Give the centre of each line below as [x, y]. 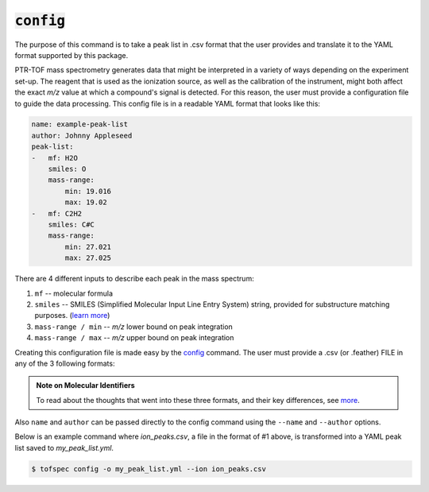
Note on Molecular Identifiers [85, 385]
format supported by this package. [71, 55]
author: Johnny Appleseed [82, 136]
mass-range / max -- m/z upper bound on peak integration [134, 338]
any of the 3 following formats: [65, 363]
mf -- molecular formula [74, 293]
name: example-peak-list [80, 124]
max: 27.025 [88, 258]
